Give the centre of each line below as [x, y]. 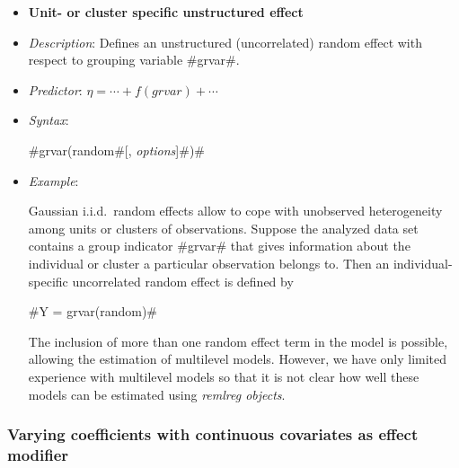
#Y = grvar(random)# [93, 311]
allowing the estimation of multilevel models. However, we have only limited [238, 359]
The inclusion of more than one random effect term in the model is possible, [238, 341]
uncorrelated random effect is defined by [183, 281]
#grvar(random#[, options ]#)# [117, 150]
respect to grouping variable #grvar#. [134, 60]
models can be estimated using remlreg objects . [157, 394]
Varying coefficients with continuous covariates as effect [213, 434]
